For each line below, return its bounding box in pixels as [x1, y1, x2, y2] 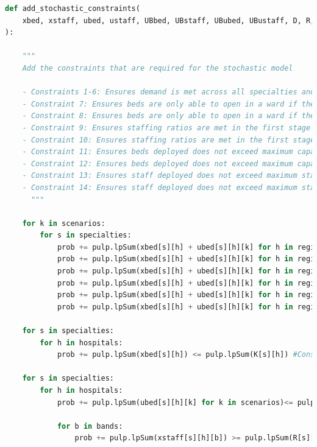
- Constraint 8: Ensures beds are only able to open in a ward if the [22, 111, 315, 121]
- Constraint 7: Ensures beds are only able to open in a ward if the [22, 99, 315, 108]
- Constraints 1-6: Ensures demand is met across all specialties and [22, 88, 315, 97]
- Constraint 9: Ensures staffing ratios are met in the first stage [22, 123, 311, 132]
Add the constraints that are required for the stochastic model [22, 63, 293, 72]
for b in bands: [57, 421, 123, 431]
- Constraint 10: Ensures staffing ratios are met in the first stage [22, 135, 315, 144]
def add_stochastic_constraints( [5, 4, 140, 13]
